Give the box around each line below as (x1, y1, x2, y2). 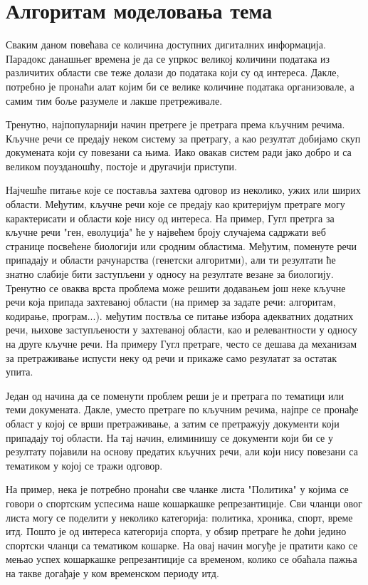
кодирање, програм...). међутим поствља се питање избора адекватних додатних (6, 308, 354, 323)
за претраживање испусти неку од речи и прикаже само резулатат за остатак (6, 350, 337, 365)
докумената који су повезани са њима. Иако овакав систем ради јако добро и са (6, 145, 352, 160)
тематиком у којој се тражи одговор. (6, 457, 163, 472)
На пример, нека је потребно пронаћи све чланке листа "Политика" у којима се (6, 482, 349, 497)
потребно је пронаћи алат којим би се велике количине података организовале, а (6, 78, 354, 93)
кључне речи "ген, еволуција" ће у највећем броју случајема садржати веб (6, 224, 326, 239)
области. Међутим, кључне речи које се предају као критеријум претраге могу (6, 197, 345, 212)
